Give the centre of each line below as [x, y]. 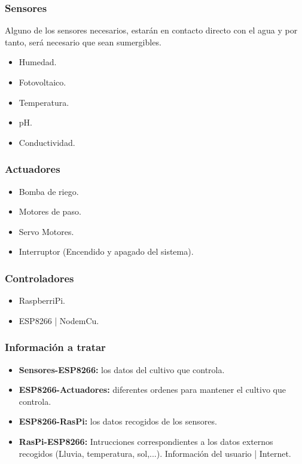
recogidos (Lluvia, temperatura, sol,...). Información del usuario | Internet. [155, 453]
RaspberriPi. [42, 300]
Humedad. [38, 62]
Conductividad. [47, 142]
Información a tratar [55, 347]
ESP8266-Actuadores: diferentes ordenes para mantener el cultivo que [152, 390]
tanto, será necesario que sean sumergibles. [83, 42]
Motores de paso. [50, 211]
